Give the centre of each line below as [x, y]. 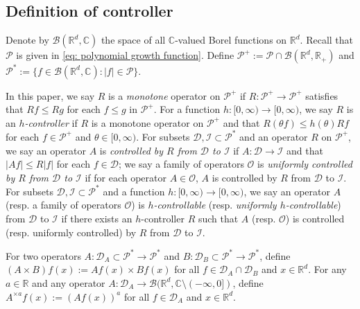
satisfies [322, 95]
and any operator [69, 282]
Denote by [27, 40]
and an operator [274, 136]
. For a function [187, 109]
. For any [327, 269]
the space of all [133, 40]
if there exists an [97, 219]
